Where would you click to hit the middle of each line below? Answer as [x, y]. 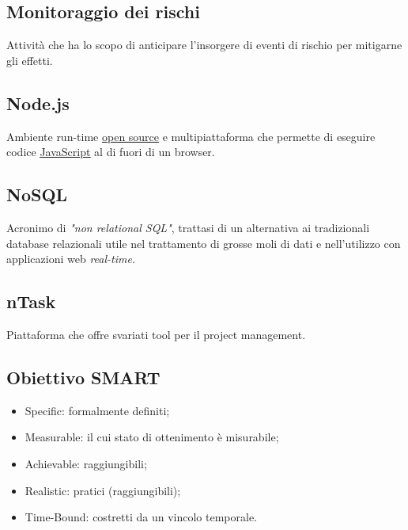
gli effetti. [30, 60]
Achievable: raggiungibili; [86, 463]
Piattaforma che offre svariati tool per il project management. [156, 334]
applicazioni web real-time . [71, 259]
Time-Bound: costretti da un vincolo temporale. [141, 517]
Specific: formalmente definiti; [97, 410]
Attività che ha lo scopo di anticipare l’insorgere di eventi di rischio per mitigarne [204, 45]
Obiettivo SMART [83, 377]
